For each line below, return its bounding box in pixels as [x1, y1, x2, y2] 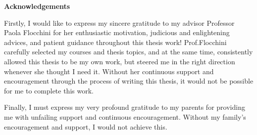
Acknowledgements [4, 1, 70, 11]
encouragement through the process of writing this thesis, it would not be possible [4, 76, 254, 86]
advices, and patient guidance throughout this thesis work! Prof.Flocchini [4, 37, 227, 47]
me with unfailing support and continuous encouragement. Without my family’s [4, 111, 246, 122]
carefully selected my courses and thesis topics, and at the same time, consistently [4, 46, 253, 57]
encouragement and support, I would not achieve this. [4, 121, 167, 132]
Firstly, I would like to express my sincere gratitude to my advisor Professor [4, 17, 235, 28]
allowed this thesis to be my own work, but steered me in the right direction [4, 56, 235, 66]
